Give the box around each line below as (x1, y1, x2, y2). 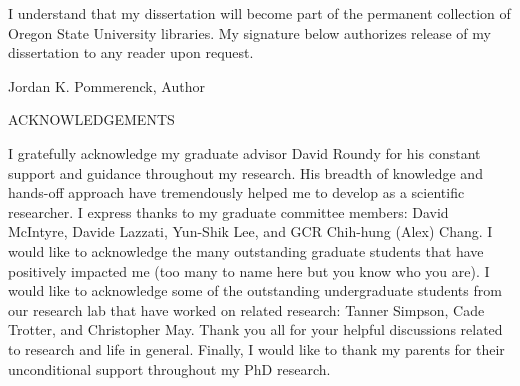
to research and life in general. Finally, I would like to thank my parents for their (8, 338, 505, 359)
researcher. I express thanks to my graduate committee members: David (8, 201, 449, 222)
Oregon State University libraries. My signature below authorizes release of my (8, 22, 491, 43)
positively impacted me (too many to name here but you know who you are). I (8, 260, 490, 281)
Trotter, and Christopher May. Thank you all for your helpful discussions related (8, 319, 503, 340)
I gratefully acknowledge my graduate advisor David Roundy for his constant (8, 142, 481, 163)
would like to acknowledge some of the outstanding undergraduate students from (8, 280, 502, 301)
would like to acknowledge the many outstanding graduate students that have (8, 240, 484, 261)
